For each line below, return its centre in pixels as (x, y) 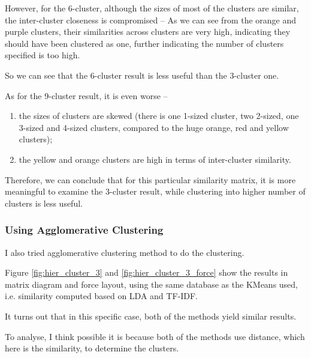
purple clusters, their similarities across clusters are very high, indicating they (148, 32)
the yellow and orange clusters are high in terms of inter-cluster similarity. (155, 159)
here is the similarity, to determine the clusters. (92, 348)
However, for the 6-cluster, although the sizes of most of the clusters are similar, (152, 8)
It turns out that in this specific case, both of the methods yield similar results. (151, 316)
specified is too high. (43, 55)
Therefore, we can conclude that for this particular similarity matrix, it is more (150, 179)
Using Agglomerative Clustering (84, 230)
